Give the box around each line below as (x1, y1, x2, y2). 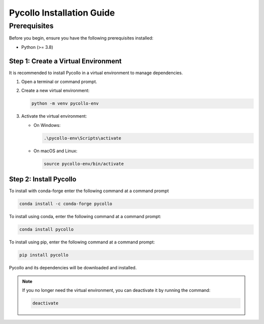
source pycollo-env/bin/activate (44, 161, 124, 166)
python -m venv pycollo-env (31, 101, 99, 106)
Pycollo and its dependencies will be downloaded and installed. (9, 265, 137, 271)
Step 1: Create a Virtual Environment (9, 57, 122, 65)
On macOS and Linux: (33, 148, 78, 154)
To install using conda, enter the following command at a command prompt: (9, 214, 161, 220)
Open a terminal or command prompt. (21, 79, 97, 85)
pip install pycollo (19, 252, 68, 258)
